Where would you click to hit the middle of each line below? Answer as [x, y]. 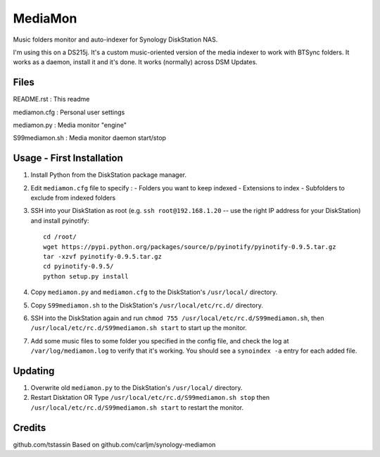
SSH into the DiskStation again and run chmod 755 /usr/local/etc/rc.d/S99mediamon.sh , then [177, 318]
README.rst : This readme [51, 99]
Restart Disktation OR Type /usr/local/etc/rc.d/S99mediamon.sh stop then [150, 398]
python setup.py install [86, 276]
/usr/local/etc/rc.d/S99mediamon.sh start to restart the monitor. [137, 407]
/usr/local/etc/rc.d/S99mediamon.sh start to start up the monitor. [139, 328]
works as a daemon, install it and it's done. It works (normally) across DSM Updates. [135, 62]
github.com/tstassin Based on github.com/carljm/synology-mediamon [114, 444]
